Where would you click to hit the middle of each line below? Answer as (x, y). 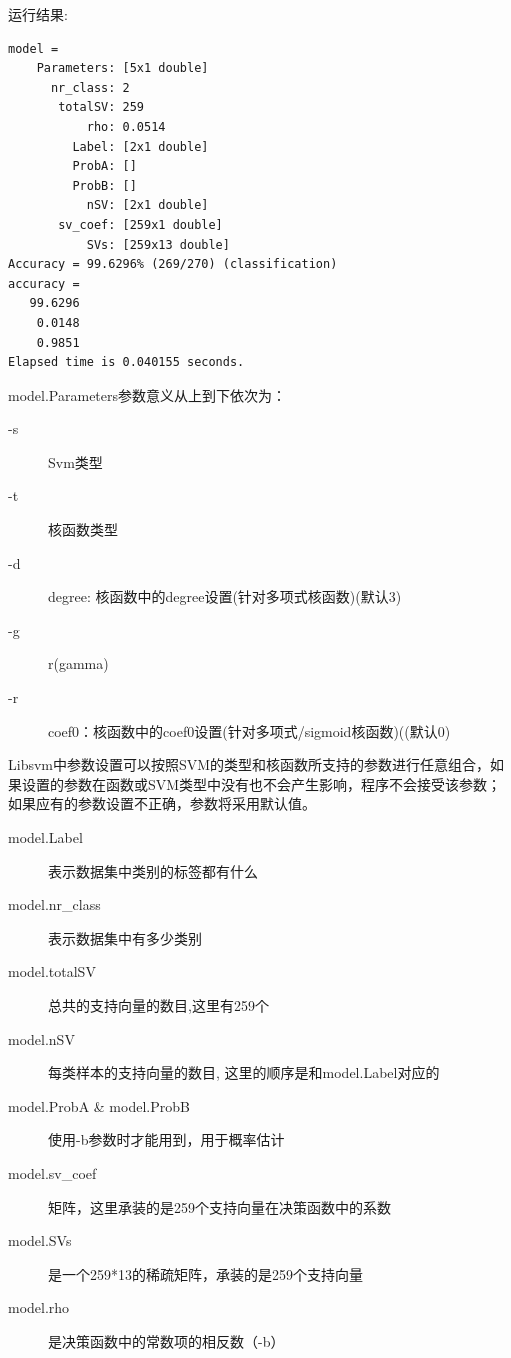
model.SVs (40, 1240)
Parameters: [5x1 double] (122, 68)
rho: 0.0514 (126, 126)
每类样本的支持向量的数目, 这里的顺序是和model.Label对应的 (244, 1072)
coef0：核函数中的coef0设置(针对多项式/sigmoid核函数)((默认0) (249, 730)
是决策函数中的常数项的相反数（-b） (166, 1340)
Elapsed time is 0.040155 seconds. (126, 362)
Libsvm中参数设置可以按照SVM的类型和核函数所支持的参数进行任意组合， (249, 764)
